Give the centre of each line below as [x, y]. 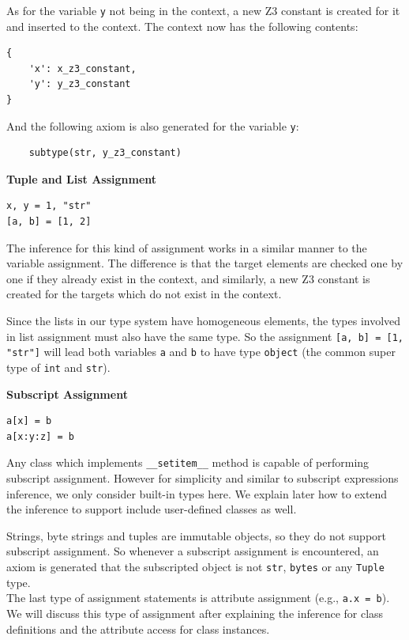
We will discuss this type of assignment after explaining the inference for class [195, 613]
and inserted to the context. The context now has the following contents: [182, 26]
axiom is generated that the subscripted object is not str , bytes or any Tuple [195, 566]
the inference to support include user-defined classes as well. [152, 509]
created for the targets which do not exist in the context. [144, 294]
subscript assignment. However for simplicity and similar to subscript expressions [203, 478]
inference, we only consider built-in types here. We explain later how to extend [197, 493]
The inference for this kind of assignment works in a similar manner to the [187, 247]
